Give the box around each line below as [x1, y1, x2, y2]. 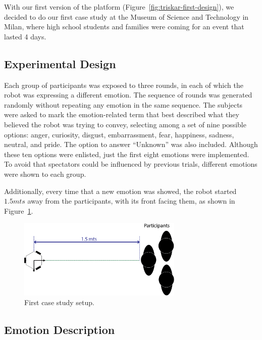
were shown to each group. [4, 168, 86, 179]
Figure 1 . [4, 205, 33, 216]
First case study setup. [24, 297, 94, 308]
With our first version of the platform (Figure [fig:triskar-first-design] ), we [4, 2, 234, 12]
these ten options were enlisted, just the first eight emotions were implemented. [4, 149, 249, 159]
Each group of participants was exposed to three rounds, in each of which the [4, 79, 243, 90]
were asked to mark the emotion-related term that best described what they [4, 109, 239, 120]
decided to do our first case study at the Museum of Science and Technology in [4, 11, 249, 22]
